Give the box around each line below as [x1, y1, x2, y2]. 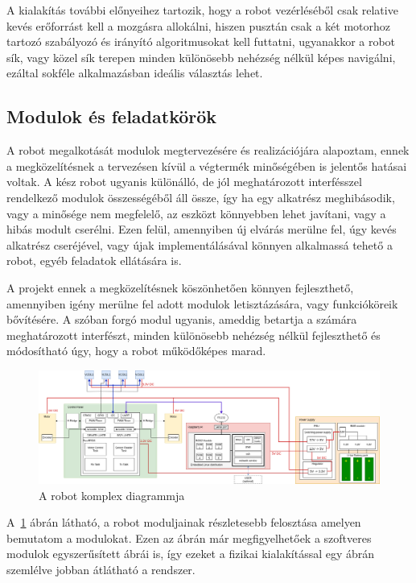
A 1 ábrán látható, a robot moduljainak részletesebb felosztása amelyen [6, 514, 361, 531]
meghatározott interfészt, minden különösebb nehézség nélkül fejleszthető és [6, 326, 381, 343]
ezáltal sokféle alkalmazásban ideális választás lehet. [6, 64, 263, 81]
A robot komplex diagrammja [39, 486, 185, 503]
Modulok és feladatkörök [6, 104, 217, 129]
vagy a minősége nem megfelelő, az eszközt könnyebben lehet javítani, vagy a [6, 205, 386, 221]
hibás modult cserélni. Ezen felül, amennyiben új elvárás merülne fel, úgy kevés [6, 221, 397, 238]
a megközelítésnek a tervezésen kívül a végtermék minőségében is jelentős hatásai [6, 157, 407, 174]
